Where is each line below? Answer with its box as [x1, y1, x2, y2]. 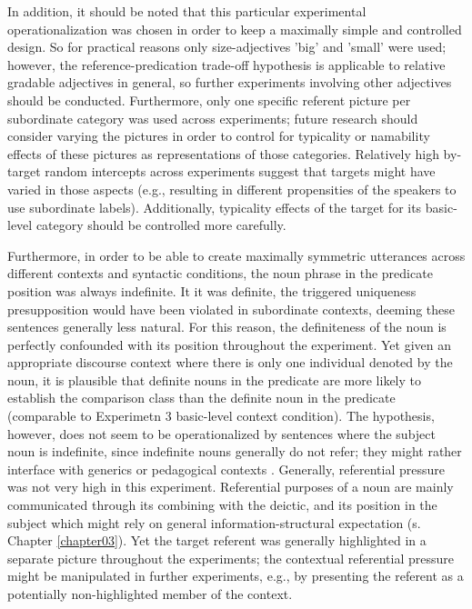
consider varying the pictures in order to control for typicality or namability [7, 126, 430, 145]
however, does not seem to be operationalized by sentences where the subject [7, 424, 436, 443]
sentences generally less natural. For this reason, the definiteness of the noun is [7, 317, 447, 336]
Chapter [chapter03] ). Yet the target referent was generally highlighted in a [7, 531, 427, 550]
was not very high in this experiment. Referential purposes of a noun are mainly [7, 477, 454, 496]
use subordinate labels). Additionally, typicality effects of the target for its [7, 197, 422, 216]
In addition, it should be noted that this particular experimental [7, 2, 367, 20]
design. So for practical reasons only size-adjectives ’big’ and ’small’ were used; [7, 37, 447, 56]
